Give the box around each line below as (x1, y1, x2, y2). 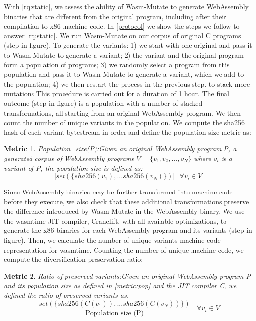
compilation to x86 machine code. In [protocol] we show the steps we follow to (4, 21, 240, 31)
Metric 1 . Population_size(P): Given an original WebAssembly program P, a (4, 143, 237, 154)
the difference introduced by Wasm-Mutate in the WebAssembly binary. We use (4, 206, 245, 216)
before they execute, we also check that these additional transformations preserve (4, 196, 249, 206)
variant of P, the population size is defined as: (4, 162, 143, 173)
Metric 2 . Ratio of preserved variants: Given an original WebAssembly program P (4, 270, 251, 281)
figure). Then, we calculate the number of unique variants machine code (4, 235, 221, 245)
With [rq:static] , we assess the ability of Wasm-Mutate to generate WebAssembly (4, 1, 249, 11)
